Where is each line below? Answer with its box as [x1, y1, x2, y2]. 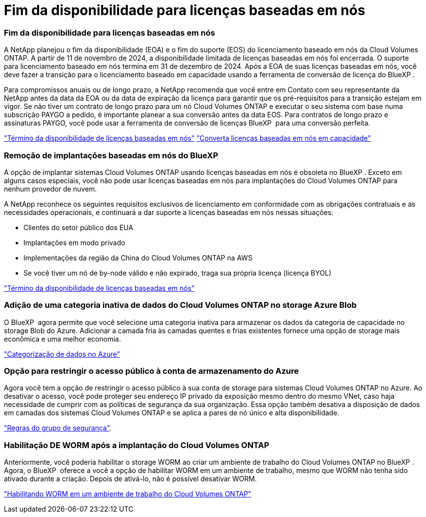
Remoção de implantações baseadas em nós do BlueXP [4, 150, 218, 160]
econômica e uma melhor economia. [4, 334, 121, 343]
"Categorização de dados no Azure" [4, 349, 121, 358]
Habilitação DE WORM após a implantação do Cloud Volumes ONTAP [4, 440, 269, 450]
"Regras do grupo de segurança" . [4, 424, 112, 432]
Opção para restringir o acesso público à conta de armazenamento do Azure [4, 366, 299, 376]
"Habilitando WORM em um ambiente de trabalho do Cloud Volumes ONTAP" [4, 490, 251, 498]
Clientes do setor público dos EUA [23, 223, 133, 232]
